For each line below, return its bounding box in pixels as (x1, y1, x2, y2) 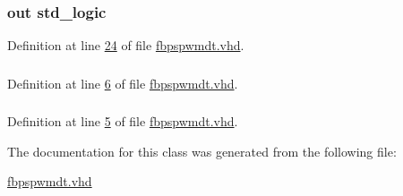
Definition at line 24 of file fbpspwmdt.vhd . (7, 36, 244, 55)
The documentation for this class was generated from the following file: (7, 141, 397, 160)
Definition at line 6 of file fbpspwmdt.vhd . (7, 73, 238, 92)
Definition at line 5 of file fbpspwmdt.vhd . (7, 112, 238, 131)
